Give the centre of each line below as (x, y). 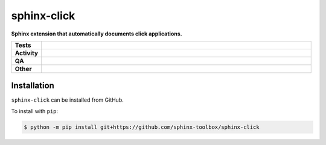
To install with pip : (35, 111)
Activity (27, 53)
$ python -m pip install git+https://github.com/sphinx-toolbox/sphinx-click (142, 127)
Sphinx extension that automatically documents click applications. (97, 34)
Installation (33, 86)
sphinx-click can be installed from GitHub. (67, 100)
